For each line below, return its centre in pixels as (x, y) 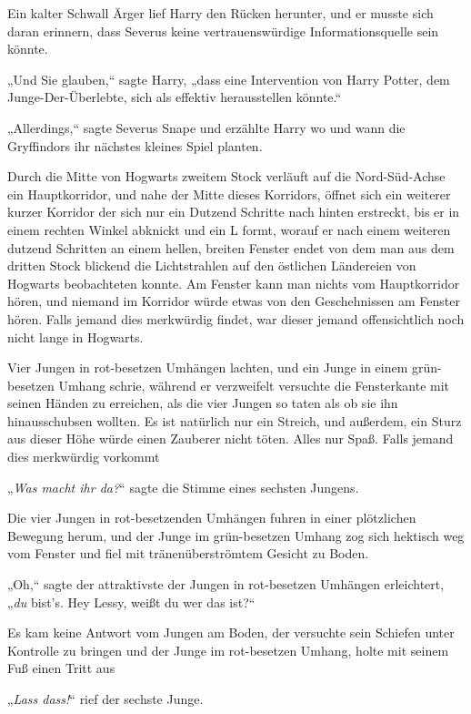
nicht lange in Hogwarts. (75, 337)
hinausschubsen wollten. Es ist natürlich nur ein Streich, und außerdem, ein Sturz (235, 420)
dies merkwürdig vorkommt (84, 457)
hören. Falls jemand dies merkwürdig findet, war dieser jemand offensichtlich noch (236, 318)
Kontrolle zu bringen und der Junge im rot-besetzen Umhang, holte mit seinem (228, 650)
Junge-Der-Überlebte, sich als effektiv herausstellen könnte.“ (175, 97)
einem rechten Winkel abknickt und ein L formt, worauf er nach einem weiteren (229, 229)
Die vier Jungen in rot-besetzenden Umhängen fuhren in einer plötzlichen (212, 518)
